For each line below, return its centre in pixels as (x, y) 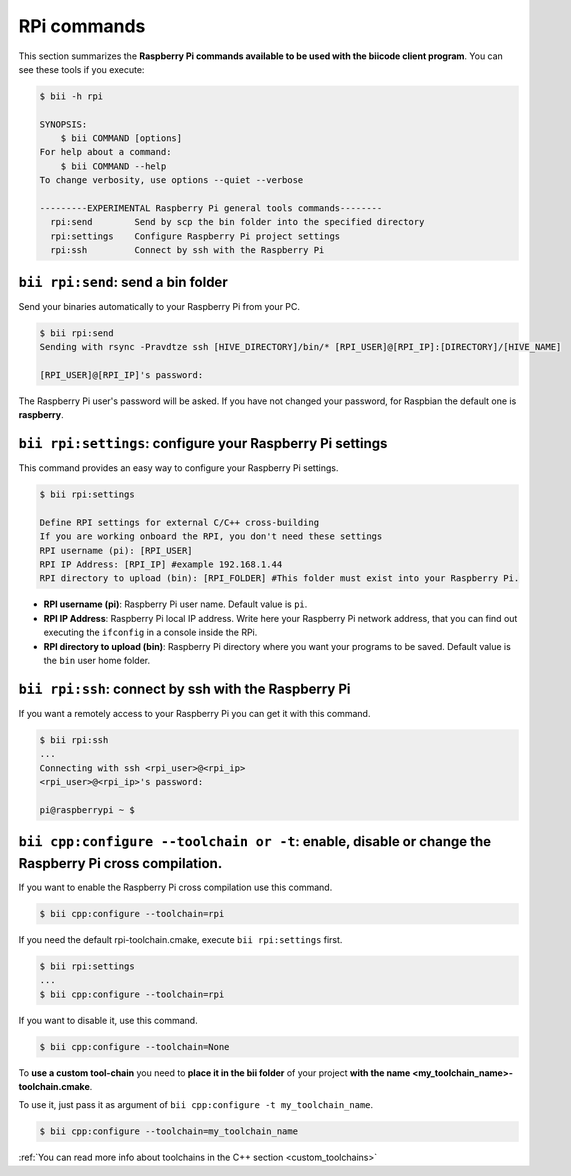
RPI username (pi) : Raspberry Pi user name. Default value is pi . (175, 604)
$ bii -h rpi (71, 96)
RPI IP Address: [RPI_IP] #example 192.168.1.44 (161, 564)
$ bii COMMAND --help (113, 166)
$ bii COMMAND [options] (121, 138)
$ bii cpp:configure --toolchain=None (134, 1046)
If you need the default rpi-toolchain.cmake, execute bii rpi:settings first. (180, 939)
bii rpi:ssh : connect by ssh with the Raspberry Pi (184, 688)
